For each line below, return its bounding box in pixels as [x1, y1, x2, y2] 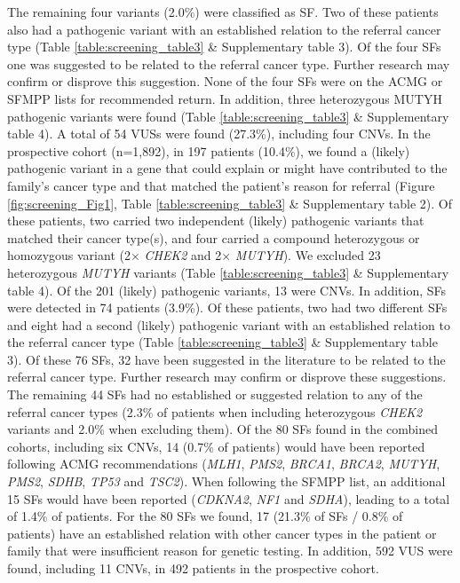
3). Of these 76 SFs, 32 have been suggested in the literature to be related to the [7, 350, 446, 368]
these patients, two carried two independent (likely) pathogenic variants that [7, 211, 424, 230]
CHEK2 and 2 [144, 246, 222, 264]
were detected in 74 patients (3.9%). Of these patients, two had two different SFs [7, 298, 448, 317]
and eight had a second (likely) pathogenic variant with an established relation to [7, 315, 450, 334]
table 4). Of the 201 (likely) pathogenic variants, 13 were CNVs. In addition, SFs [7, 280, 447, 299]
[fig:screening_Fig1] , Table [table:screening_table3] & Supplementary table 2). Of [7, 193, 453, 212]
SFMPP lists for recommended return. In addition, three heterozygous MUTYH [7, 89, 442, 107]
